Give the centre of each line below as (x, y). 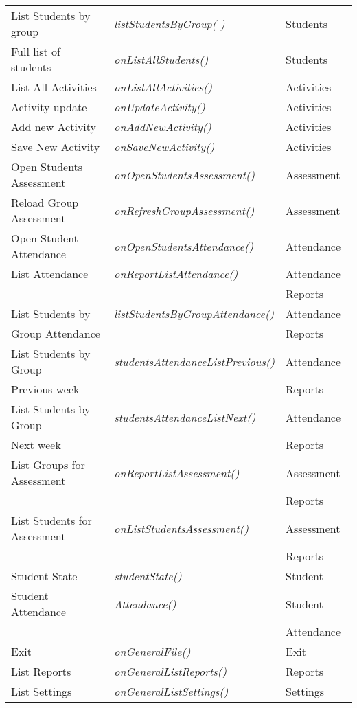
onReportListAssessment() (177, 472)
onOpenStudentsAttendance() (184, 246)
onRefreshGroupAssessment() (184, 210)
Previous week (45, 389)
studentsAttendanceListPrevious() (194, 361)
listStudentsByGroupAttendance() (194, 313)
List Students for (51, 520)
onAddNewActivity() (163, 127)
